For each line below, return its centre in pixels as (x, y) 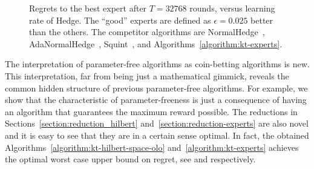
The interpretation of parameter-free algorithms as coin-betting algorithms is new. (157, 64)
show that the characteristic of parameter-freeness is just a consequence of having (156, 100)
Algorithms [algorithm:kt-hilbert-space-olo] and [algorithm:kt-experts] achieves (152, 147)
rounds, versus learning (232, 8)
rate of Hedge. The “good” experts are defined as (120, 20)
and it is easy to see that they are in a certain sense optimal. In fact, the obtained (157, 135)
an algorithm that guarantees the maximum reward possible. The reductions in (151, 111)
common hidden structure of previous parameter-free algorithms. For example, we (156, 88)
